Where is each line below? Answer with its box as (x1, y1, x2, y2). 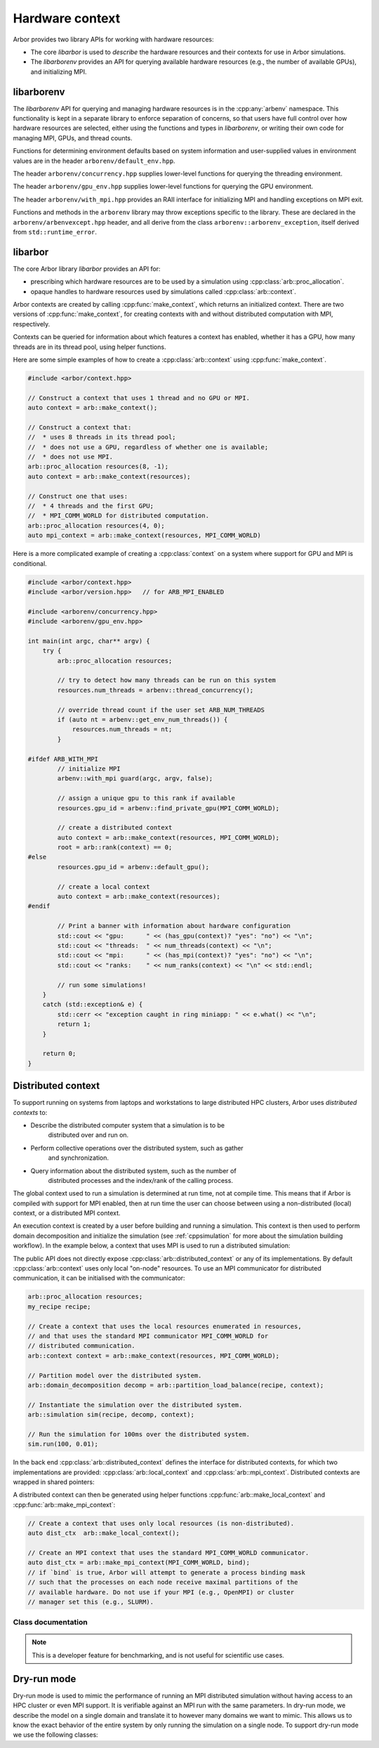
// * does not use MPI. (27, 453, 114, 461)
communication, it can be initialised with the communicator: (13, 1274, 185, 1283)
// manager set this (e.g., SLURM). (27, 1598, 154, 1605)
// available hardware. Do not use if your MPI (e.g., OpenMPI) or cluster (27, 1588, 295, 1596)
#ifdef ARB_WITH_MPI (27, 755, 98, 763)
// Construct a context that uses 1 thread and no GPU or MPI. (27, 394, 251, 402)
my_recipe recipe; (27, 1302, 91, 1311)
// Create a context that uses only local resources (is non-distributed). (27, 1519, 295, 1527)
